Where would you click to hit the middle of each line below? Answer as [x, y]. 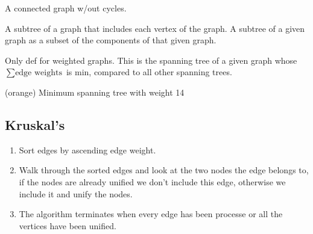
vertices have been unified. [68, 225]
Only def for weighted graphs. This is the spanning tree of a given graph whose [151, 60]
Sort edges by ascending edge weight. [87, 149]
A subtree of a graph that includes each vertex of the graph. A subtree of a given [155, 28]
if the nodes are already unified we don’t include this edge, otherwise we [152, 181]
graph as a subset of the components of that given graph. [111, 40]
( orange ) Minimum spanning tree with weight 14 [95, 92]
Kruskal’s [35, 124]
